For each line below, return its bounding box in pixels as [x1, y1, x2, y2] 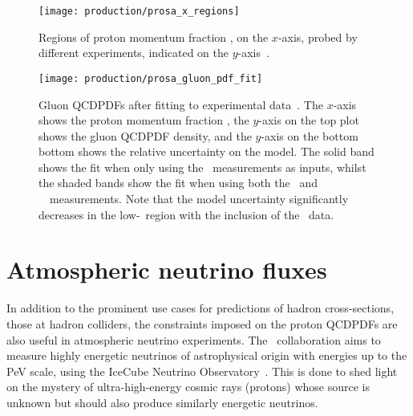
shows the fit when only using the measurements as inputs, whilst [38, 158, 366, 175]
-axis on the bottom [261, 127, 358, 144]
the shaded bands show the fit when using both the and [38, 174, 318, 191]
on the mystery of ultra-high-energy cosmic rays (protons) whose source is [6, 378, 370, 395]
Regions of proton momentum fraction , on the [38, 28, 269, 45]
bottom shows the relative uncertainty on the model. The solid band [38, 143, 375, 160]
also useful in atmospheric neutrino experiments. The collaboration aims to [6, 331, 381, 348]
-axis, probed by [277, 28, 358, 45]
